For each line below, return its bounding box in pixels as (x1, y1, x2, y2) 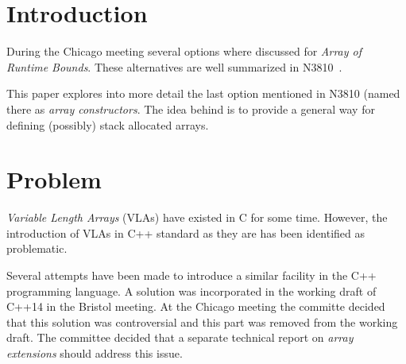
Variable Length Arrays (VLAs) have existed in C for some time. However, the (6, 209, 388, 226)
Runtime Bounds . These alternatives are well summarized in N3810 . (6, 58, 342, 75)
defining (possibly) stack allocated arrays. (6, 116, 209, 133)
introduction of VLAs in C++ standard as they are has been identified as (6, 224, 365, 241)
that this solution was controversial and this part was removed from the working (6, 313, 398, 330)
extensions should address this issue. (6, 344, 183, 361)
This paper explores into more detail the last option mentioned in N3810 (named (6, 85, 400, 102)
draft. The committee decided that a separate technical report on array (6, 329, 354, 346)
